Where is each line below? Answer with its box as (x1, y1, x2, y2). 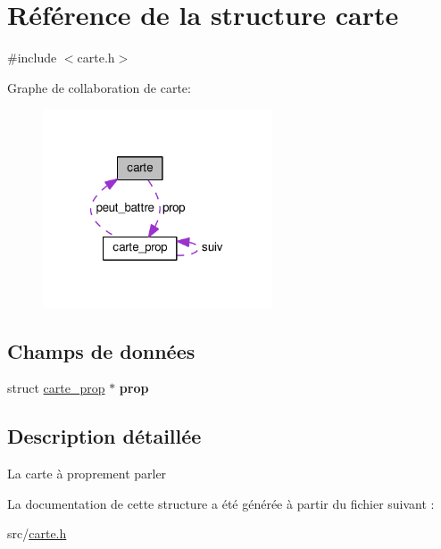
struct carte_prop (7, 378, 105, 397)
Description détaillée (7, 422, 202, 450)
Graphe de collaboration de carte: (7, 78, 191, 96)
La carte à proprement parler (7, 464, 167, 483)
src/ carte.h (7, 524, 67, 543)
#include (7, 48, 57, 67)
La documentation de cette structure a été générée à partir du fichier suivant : (7, 494, 435, 512)
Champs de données (7, 337, 196, 364)
